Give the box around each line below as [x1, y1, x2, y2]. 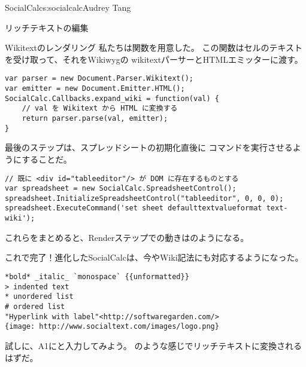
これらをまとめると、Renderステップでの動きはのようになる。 [5, 231, 249, 243]
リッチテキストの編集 [5, 21, 89, 33]
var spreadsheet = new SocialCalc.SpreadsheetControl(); [5, 184, 237, 193]
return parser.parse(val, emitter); [22, 114, 168, 123]
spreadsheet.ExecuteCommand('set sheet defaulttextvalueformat [5, 204, 262, 213]
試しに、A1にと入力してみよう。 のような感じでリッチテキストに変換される [5, 339, 302, 351]
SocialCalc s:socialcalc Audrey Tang [5, 1, 131, 13]
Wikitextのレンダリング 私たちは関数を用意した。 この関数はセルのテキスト [5, 41, 302, 54]
